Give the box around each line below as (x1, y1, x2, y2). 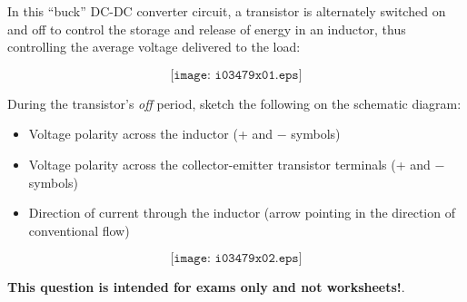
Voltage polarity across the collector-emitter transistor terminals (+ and (28, 154, 431, 173)
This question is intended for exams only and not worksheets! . (7, 278, 405, 297)
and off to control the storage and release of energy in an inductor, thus (7, 19, 406, 38)
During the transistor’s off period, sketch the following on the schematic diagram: (7, 93, 462, 112)
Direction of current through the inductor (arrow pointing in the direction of (28, 203, 455, 222)
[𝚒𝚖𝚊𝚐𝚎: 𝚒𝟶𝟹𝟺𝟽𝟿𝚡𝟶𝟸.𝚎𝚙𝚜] (170, 252, 303, 266)
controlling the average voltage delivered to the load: (7, 37, 301, 56)
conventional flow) (28, 220, 130, 239)
